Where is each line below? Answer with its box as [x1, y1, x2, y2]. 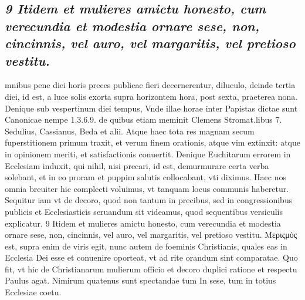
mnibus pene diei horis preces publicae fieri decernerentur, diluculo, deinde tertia [5, 79, 296, 91]
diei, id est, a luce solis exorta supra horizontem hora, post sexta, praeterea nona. [5, 90, 298, 102]
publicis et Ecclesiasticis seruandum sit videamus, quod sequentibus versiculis [5, 205, 283, 217]
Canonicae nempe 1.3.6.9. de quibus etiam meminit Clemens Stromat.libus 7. [5, 113, 282, 126]
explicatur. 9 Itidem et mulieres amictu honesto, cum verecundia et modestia [5, 217, 281, 229]
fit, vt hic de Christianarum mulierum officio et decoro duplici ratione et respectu [5, 262, 297, 275]
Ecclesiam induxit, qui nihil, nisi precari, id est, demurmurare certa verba [5, 159, 269, 171]
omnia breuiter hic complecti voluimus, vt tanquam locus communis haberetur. [5, 182, 289, 194]
